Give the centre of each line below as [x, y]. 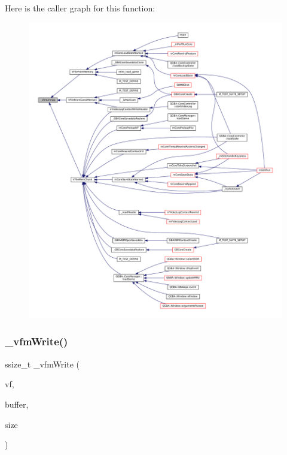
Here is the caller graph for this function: [80, 8]
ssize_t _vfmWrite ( [42, 364]
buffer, [17, 404]
